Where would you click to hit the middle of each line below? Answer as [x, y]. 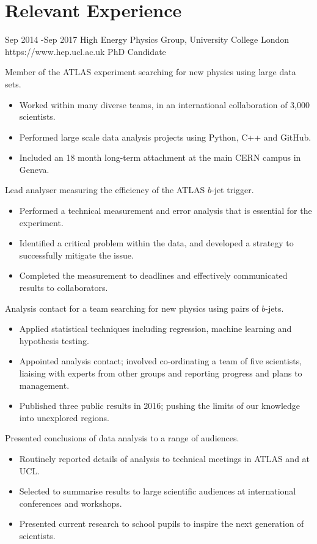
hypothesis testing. [54, 340]
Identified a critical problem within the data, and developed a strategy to [156, 243]
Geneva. [34, 169]
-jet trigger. [232, 190]
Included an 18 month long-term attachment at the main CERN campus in [160, 157]
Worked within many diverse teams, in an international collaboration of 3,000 [164, 104]
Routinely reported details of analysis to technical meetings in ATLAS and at [165, 458]
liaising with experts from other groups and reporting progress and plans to [161, 373]
